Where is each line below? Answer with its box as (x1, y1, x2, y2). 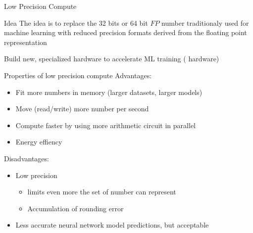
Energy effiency (15, 137, 62, 147)
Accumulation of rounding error (27, 203, 124, 213)
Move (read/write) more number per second (15, 103, 149, 114)
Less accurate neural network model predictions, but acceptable (15, 220, 209, 230)
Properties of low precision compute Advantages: (4, 70, 152, 80)
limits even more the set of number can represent (27, 186, 176, 197)
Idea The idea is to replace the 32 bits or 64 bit (4, 17, 148, 28)
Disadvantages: (4, 153, 49, 163)
